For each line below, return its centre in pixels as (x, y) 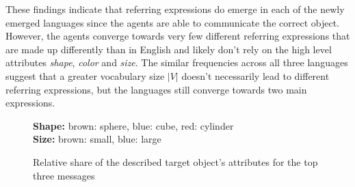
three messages (64, 175)
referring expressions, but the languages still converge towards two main (156, 89)
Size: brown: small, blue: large (97, 139)
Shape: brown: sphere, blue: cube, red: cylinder (133, 125)
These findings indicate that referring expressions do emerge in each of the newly (175, 9)
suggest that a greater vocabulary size (85, 75)
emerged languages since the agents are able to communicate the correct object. (172, 22)
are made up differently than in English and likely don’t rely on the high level (169, 49)
